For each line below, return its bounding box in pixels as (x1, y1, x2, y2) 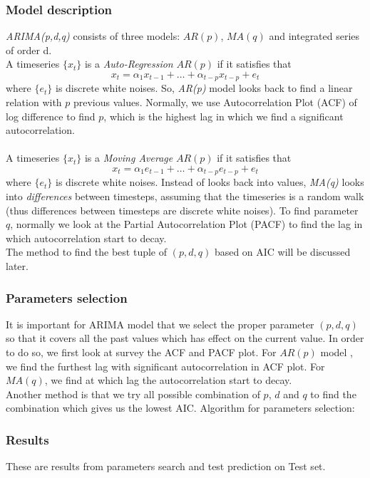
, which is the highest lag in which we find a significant (103, 108, 344, 123)
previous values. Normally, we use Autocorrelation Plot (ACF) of (73, 95, 357, 110)
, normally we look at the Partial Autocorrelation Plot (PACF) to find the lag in (10, 217, 363, 232)
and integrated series (269, 28, 360, 43)
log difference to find (6, 108, 96, 123)
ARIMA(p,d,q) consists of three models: (6, 28, 180, 43)
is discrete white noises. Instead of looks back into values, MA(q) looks (56, 175, 364, 189)
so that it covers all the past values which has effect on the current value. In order (6, 331, 364, 345)
